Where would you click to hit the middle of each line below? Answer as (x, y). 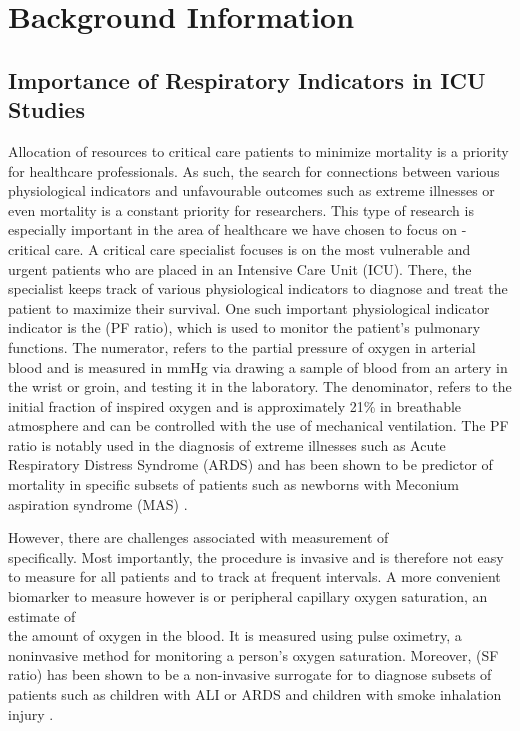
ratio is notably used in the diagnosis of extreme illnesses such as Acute (227, 444)
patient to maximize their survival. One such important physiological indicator (249, 307)
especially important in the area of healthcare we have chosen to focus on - (237, 229)
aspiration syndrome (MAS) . (98, 503)
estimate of (42, 615)
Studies (46, 109)
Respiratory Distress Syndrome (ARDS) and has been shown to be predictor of (250, 464)
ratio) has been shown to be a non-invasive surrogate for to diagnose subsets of (250, 674)
